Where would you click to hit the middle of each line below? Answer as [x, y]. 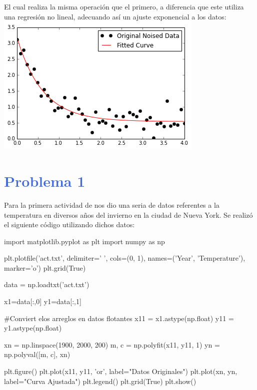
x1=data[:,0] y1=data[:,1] [43, 301]
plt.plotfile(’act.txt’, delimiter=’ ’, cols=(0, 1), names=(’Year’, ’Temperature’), [125, 258]
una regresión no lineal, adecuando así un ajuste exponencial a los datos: [115, 16]
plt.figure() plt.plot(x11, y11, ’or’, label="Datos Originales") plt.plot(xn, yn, [121, 371]
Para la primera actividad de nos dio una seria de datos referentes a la [112, 204]
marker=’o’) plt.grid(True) [45, 267]
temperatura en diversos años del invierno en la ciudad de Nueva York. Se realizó [128, 214]
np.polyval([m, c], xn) [37, 354]
